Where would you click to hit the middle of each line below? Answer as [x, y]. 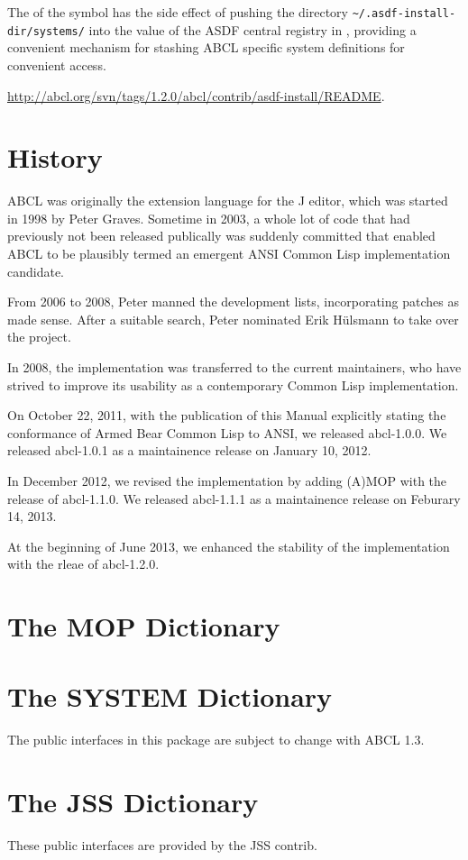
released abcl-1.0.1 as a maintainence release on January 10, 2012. [189, 450]
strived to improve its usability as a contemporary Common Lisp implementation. [233, 384]
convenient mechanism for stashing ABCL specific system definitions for [206, 47]
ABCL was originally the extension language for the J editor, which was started [228, 201]
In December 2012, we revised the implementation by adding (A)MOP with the [227, 480]
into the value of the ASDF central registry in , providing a [252, 29]
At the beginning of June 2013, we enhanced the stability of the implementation [229, 546]
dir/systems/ [46, 31]
